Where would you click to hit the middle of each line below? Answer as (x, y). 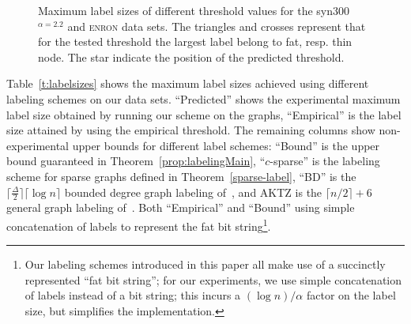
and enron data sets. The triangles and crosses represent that (217, 26)
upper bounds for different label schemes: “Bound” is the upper (226, 145)
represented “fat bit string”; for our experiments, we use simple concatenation (213, 279)
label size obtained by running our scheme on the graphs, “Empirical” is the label (204, 114)
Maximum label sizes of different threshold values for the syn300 (194, 10)
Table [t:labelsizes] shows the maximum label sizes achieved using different (188, 83)
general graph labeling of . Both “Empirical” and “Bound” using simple (181, 207)
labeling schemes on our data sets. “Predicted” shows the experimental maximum (204, 98)
